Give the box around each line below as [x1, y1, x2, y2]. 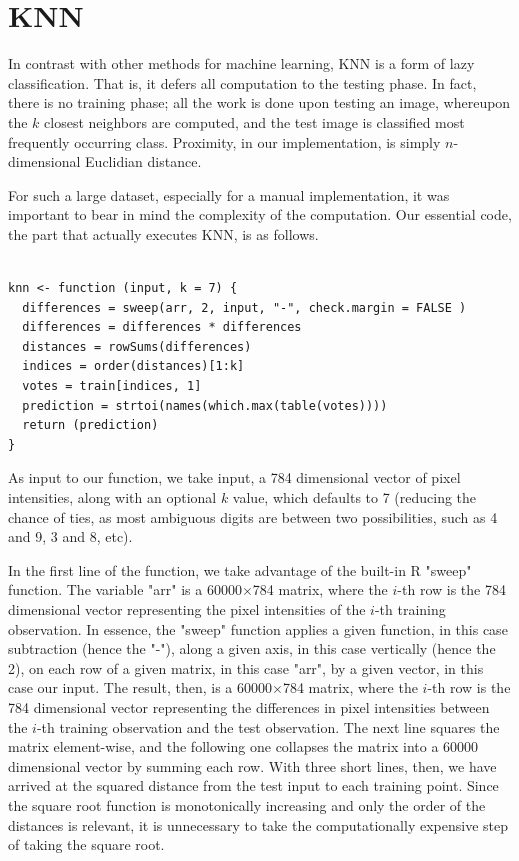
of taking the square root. [8, 834, 165, 855]
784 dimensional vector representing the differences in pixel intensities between [8, 696, 490, 717]
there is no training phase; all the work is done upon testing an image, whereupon [8, 92, 511, 113]
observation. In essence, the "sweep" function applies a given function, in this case [8, 618, 508, 639]
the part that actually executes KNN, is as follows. [8, 223, 319, 244]
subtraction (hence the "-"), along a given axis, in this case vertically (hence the [8, 638, 496, 659]
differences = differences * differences [22, 320, 302, 335]
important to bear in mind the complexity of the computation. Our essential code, [8, 204, 512, 225]
